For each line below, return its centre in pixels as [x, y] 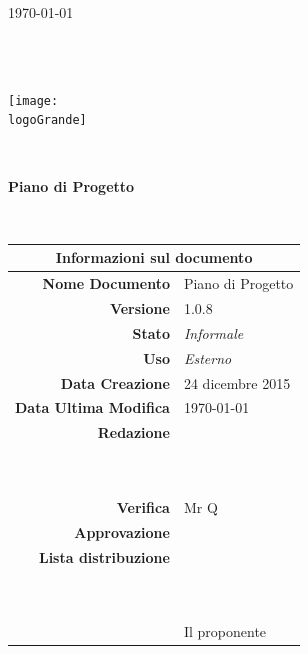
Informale [213, 332]
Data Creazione [115, 382]
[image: [33, 100]
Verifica [143, 506]
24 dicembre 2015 [237, 382]
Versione [139, 308]
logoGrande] [47, 120]
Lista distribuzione [104, 556]
